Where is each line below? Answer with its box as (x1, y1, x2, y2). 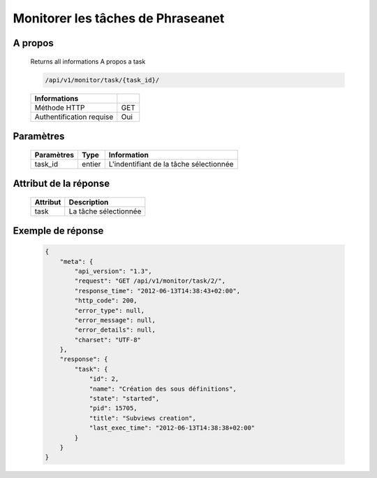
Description (68, 197, 109, 206)
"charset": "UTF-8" (74, 336, 141, 344)
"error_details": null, (74, 326, 156, 334)
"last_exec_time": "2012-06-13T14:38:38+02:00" (89, 424, 256, 432)
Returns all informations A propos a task (30, 57, 146, 66)
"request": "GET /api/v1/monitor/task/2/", (74, 277, 226, 285)
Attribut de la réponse (13, 177, 110, 189)
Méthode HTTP (34, 102, 85, 112)
